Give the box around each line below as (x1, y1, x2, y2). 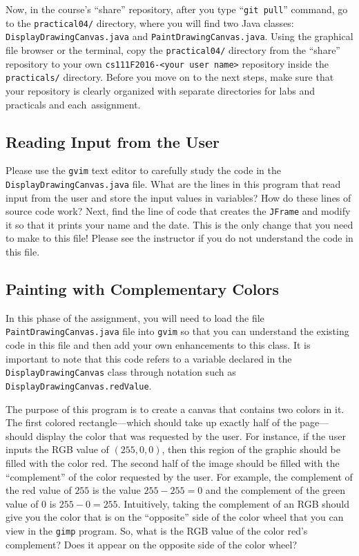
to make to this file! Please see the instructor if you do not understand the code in (6, 231, 353, 245)
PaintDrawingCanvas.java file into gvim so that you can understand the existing (6, 324, 349, 338)
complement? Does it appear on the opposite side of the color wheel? (6, 537, 298, 551)
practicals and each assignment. (6, 97, 141, 111)
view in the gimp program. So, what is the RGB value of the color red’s (6, 523, 308, 537)
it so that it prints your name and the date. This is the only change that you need (6, 217, 353, 231)
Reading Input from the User (6, 131, 220, 152)
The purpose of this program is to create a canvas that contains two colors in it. (6, 401, 345, 416)
